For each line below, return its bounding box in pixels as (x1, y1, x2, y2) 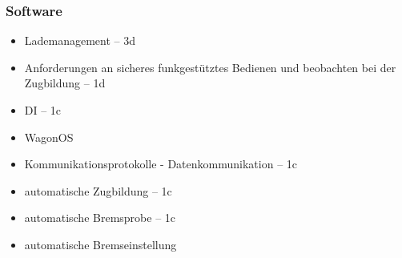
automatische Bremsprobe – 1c (24, 209, 176, 226)
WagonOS (24, 128, 74, 145)
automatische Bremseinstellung (24, 236, 177, 252)
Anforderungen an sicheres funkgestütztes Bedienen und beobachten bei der (24, 58, 396, 75)
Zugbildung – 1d (24, 75, 106, 91)
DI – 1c (24, 102, 62, 118)
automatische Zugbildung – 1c (24, 182, 172, 199)
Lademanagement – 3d (24, 32, 136, 49)
